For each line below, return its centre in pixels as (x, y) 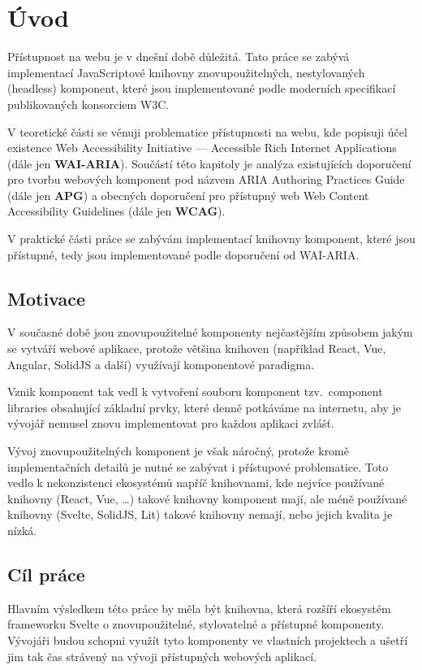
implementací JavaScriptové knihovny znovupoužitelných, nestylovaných (186, 72)
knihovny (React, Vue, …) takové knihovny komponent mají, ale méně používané (207, 498)
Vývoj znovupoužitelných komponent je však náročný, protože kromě (178, 451)
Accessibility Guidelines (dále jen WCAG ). (116, 211)
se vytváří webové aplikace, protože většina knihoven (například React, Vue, (197, 348)
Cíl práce (46, 574)
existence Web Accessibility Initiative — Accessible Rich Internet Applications (202, 148)
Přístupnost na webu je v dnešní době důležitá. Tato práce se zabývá (179, 57)
